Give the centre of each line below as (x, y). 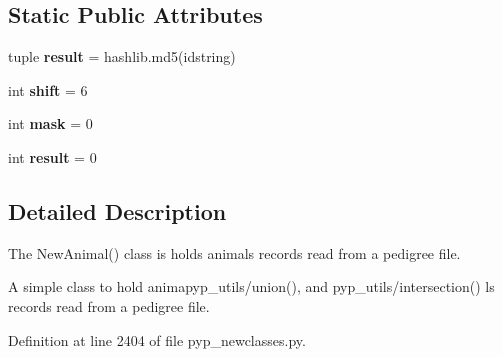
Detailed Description (117, 210)
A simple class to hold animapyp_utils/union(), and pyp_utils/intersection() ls (251, 286)
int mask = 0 (50, 123)
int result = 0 (52, 156)
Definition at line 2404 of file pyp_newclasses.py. (157, 339)
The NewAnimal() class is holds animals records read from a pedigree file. (234, 252)
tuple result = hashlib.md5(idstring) (122, 56)
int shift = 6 (48, 89)
